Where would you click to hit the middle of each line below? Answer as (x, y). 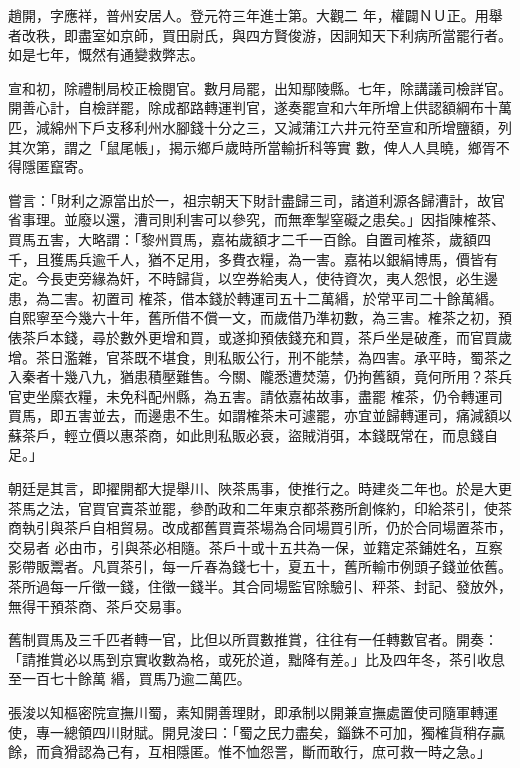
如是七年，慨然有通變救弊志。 (106, 54)
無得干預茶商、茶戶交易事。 (99, 605)
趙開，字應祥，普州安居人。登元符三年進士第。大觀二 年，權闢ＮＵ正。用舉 (255, 15)
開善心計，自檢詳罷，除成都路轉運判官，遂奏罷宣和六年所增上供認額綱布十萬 (260, 107)
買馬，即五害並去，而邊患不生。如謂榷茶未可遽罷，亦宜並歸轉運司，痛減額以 (260, 415)
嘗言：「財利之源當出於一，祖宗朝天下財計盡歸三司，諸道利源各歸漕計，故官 (256, 199)
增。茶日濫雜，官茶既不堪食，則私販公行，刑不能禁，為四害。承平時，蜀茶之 (260, 356)
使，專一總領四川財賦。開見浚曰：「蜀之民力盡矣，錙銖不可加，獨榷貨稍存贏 (256, 731)
